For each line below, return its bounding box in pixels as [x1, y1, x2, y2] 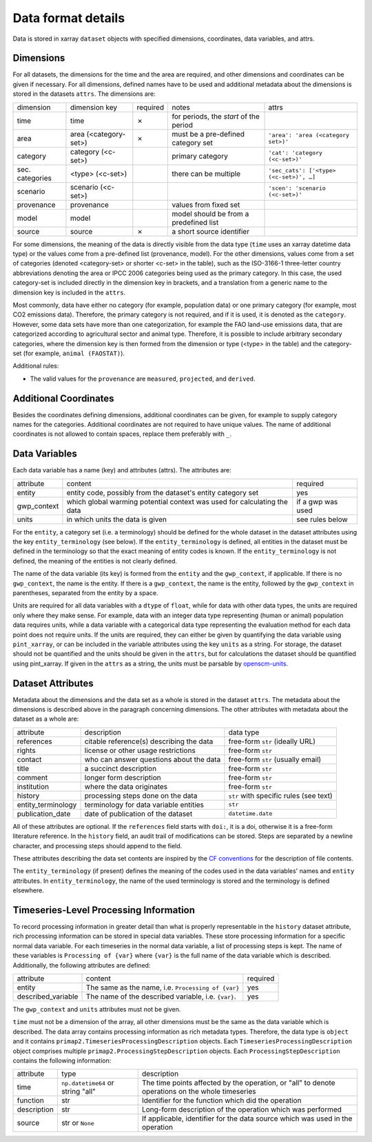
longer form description [84, 772, 161, 782]
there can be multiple [172, 169, 241, 179]
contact [17, 754, 42, 764]
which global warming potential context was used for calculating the [66, 497, 289, 506]
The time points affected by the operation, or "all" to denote [141, 1078, 335, 1088]
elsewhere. [12, 886, 44, 894]
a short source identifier [172, 226, 250, 236]
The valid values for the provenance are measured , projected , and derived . [30, 374, 256, 383]
